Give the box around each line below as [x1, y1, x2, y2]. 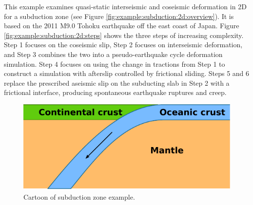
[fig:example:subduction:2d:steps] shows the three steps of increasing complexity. [4, 30, 244, 40]
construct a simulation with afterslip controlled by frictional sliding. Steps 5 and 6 [4, 68, 250, 78]
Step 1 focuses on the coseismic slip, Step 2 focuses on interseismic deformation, [4, 39, 243, 50]
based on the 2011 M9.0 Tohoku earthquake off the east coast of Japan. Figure [4, 20, 239, 31]
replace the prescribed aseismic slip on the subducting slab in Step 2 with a [4, 77, 230, 88]
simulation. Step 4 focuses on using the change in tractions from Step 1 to [4, 58, 225, 69]
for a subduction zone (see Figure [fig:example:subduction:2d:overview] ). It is [4, 11, 234, 21]
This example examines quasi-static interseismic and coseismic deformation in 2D [4, 1, 247, 11]
